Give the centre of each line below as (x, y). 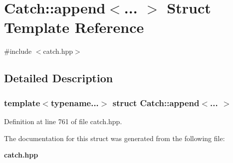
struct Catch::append (156, 102)
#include (18, 51)
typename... (75, 102)
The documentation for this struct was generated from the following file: (115, 138)
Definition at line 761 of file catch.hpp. (63, 121)
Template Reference (74, 27)
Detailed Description (59, 78)
